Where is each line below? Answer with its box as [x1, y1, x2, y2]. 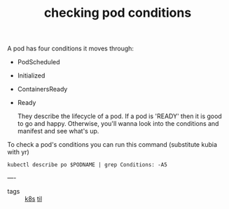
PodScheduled [17, 58, 61, 66]
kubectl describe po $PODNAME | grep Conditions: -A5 [7, 161, 168, 168]
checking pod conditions [43, 5, 192, 21]
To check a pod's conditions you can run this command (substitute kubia [7, 140, 217, 149]
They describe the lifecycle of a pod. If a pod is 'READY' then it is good [17, 112, 222, 120]
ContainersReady [17, 85, 68, 94]
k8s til [25, 194, 43, 203]
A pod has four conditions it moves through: [7, 44, 134, 53]
